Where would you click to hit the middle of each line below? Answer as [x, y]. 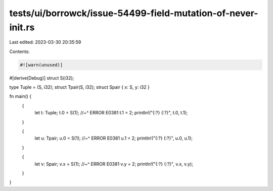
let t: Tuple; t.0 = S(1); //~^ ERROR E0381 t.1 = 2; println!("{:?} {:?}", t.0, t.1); [111, 113]
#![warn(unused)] [41, 65]
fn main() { [20, 96]
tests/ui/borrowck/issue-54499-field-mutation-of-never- [134, 13]
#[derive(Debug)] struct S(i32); [42, 78]
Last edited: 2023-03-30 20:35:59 [45, 42]
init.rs [22, 27]
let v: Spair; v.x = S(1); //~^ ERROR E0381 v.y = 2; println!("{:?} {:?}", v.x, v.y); [114, 164]
